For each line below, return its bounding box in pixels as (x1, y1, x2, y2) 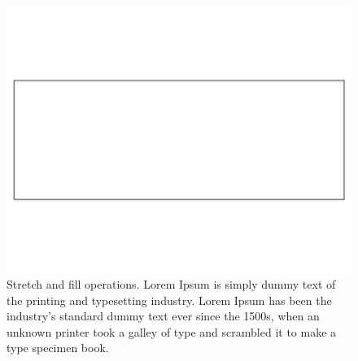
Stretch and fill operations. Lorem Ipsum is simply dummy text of (7, 276, 336, 293)
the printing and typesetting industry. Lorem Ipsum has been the (7, 291, 332, 308)
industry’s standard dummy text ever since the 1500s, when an (7, 307, 320, 324)
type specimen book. (7, 339, 109, 356)
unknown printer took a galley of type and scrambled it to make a (7, 323, 337, 340)
